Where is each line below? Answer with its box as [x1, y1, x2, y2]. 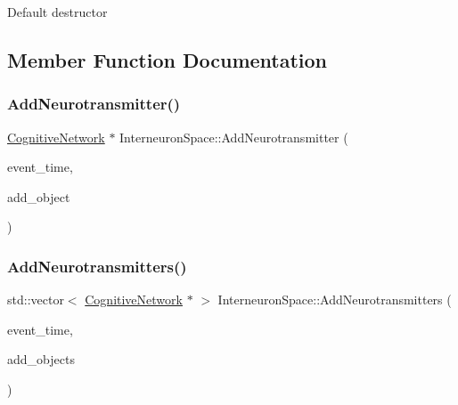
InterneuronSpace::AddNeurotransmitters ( [217, 290, 452, 309]
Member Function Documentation [7, 45, 328, 73]
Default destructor [7, 3, 108, 20]
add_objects [7, 350, 75, 369]
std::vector [7, 290, 64, 309]
